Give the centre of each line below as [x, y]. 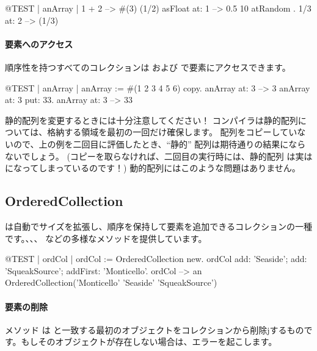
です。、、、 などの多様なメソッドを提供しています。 [106, 238]
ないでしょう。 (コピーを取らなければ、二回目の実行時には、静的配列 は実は [159, 156]
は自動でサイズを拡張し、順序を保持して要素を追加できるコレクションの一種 [158, 226]
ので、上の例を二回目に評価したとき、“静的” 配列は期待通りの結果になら [159, 144]
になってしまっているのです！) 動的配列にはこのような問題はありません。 [153, 168]
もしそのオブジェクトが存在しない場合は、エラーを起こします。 [149, 342]
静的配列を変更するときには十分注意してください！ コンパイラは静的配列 [151, 120]
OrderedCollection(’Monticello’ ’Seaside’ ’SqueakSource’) [111, 282]
